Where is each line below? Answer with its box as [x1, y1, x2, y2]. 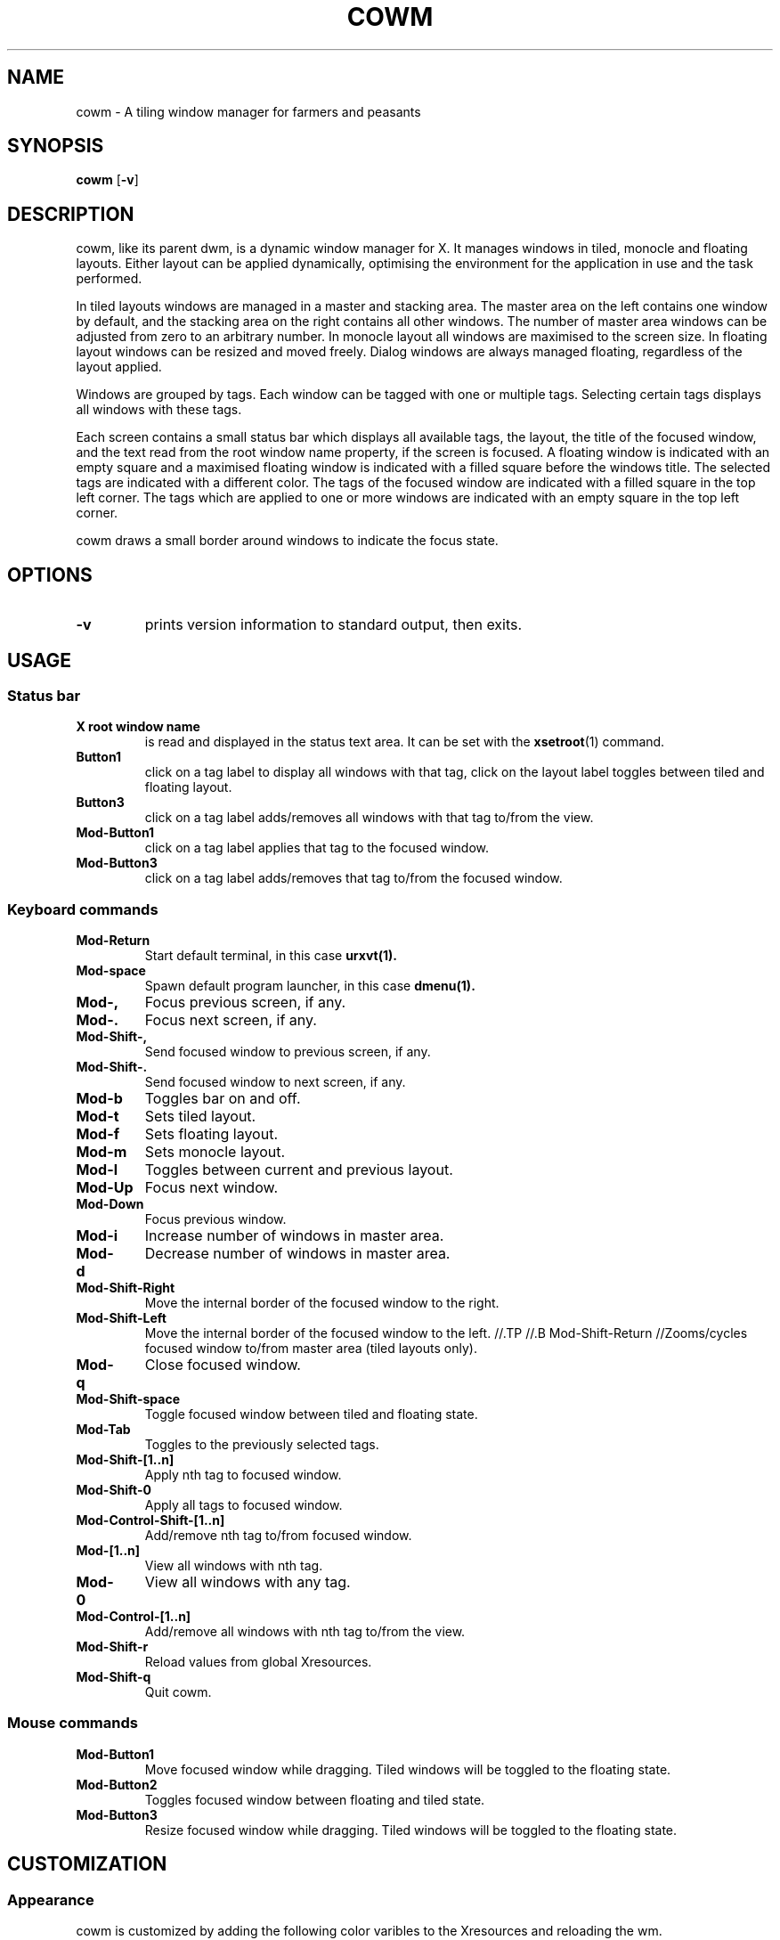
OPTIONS [7, 563, 93, 586]
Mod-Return [76, 933, 150, 949]
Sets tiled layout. [144, 1107, 256, 1126]
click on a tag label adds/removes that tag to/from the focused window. [144, 870, 563, 886]
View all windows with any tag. [144, 1573, 351, 1592]
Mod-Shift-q [76, 1669, 151, 1685]
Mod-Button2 [76, 1776, 158, 1792]
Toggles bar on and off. [144, 1089, 301, 1108]
